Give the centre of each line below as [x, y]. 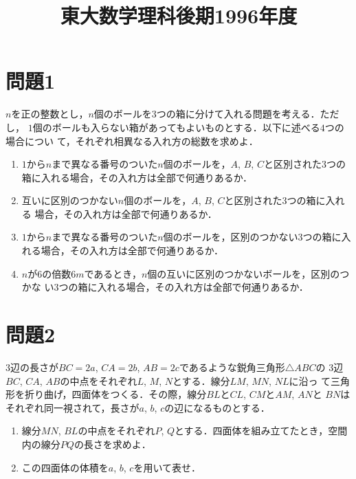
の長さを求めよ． [112, 444]
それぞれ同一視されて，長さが [73, 407]
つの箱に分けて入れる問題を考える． [238, 114]
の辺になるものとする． [217, 407]
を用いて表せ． [167, 467]
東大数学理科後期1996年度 [179, 15]
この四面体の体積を [65, 467]
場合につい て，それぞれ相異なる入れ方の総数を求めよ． [132, 141]
